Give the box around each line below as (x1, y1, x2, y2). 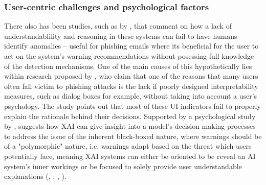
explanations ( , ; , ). (4, 171, 66, 181)
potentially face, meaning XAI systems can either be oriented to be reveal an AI (4, 150, 256, 161)
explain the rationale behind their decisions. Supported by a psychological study (4, 110, 256, 121)
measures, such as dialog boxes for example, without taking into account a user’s (4, 90, 257, 101)
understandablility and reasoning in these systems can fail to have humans (4, 30, 237, 41)
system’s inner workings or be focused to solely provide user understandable (4, 160, 242, 171)
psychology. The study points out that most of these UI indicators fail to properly (4, 100, 261, 111)
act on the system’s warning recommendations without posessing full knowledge (4, 51, 254, 61)
